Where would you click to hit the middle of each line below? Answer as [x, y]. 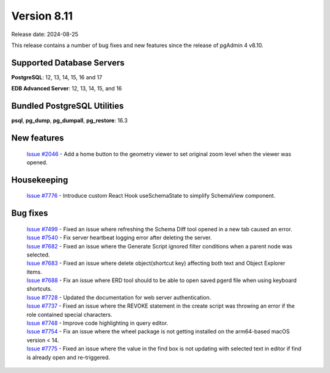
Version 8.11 [42, 16]
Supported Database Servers [68, 63]
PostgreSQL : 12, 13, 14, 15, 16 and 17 [57, 77]
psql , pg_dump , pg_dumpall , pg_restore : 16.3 [69, 121]
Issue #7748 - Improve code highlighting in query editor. [97, 323]
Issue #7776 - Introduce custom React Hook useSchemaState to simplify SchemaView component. [151, 196]
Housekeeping [40, 180]
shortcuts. [39, 289]
